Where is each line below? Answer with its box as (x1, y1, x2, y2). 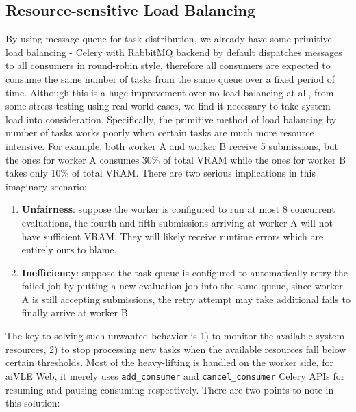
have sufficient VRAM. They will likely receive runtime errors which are (21, 229, 324, 243)
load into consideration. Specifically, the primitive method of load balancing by (5, 112, 337, 126)
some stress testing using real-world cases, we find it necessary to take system (5, 99, 331, 113)
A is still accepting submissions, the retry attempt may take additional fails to (21, 292, 351, 306)
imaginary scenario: (5, 179, 87, 193)
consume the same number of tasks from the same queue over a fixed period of (5, 71, 335, 86)
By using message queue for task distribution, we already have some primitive (5, 31, 332, 46)
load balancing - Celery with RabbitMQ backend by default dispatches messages (5, 44, 342, 59)
